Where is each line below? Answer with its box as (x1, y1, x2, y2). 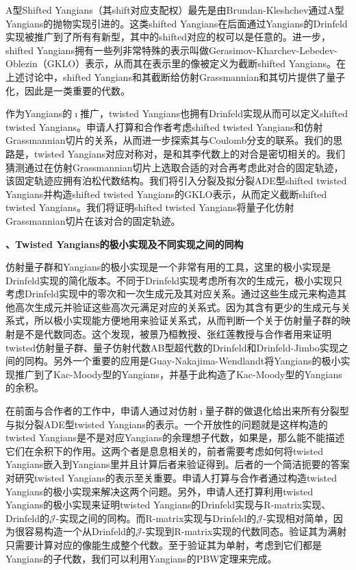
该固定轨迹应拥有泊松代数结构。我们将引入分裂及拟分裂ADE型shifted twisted (5, 173, 347, 188)
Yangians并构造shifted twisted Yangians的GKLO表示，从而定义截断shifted (5, 186, 327, 201)
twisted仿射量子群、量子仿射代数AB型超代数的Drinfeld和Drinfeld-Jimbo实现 (5, 340, 339, 354)
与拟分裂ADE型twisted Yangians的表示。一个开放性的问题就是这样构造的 (5, 417, 328, 431)
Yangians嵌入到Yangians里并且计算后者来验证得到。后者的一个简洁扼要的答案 (5, 457, 350, 471)
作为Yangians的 (5, 106, 73, 121)
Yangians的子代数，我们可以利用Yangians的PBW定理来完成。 (5, 551, 277, 565)
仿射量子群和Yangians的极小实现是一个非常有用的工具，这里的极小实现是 (5, 260, 331, 274)
